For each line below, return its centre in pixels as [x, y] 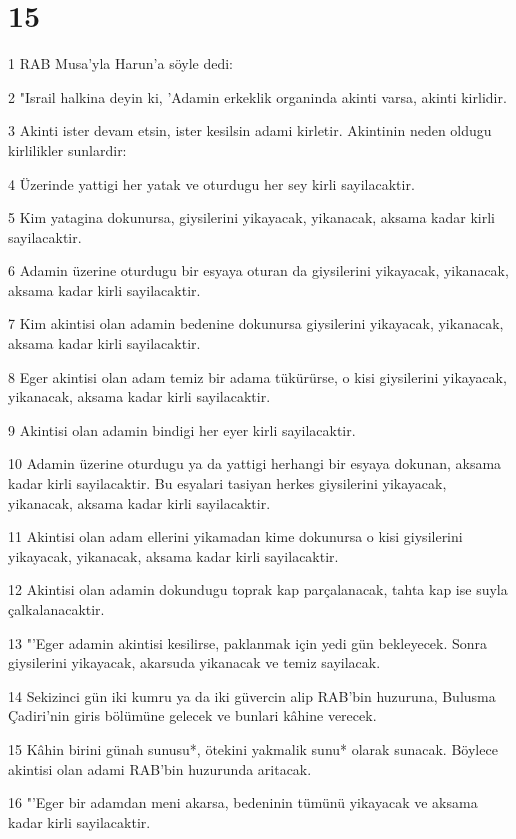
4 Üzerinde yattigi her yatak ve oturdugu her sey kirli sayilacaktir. [211, 183]
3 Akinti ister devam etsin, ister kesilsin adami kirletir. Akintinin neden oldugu [250, 130]
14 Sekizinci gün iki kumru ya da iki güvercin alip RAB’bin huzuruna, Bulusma [252, 695]
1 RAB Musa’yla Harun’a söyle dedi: [120, 63]
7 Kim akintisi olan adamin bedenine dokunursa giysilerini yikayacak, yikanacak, [256, 323]
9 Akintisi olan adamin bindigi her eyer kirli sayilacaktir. [182, 429]
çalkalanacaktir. [56, 609]
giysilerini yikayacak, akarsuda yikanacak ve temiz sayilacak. [194, 662]
